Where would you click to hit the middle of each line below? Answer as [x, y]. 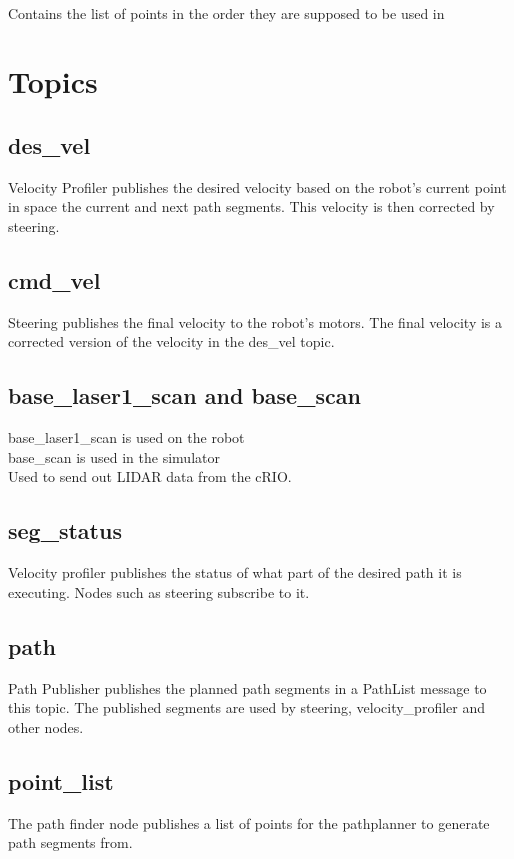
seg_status [65, 530]
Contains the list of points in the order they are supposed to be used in [226, 12]
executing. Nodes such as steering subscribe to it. [159, 591]
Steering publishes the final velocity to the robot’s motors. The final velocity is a [255, 321]
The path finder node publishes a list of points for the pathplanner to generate [249, 822]
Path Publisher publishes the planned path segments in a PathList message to [247, 687]
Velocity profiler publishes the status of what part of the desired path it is [235, 572]
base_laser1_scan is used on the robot [126, 437]
